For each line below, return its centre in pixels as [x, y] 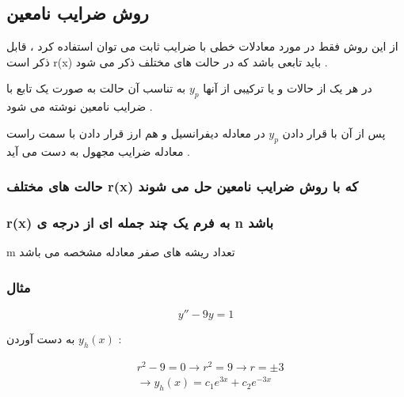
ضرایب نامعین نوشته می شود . [80, 106]
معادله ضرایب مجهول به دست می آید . [99, 151]
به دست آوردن [41, 339]
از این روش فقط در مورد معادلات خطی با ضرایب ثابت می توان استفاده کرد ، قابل [202, 46]
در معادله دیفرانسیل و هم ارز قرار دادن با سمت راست [136, 132]
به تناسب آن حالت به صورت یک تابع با [96, 88]
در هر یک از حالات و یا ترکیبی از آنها [288, 88]
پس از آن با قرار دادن [334, 132]
